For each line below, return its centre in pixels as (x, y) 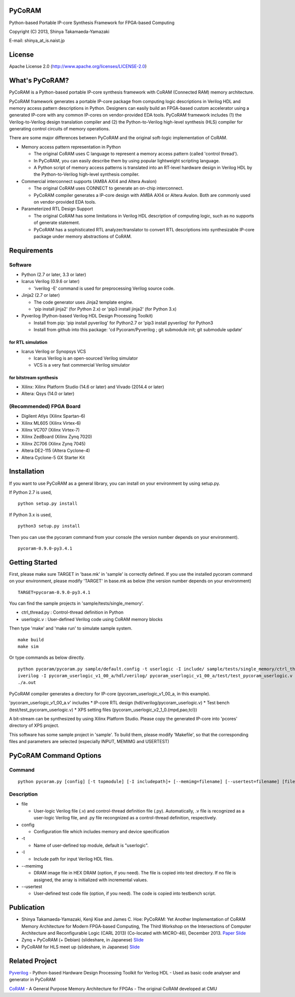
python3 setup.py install (49, 526)
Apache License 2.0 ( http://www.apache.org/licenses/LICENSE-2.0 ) (78, 66)
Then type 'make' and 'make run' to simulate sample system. (71, 628)
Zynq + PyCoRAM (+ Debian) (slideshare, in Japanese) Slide (83, 940)
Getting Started (33, 562)
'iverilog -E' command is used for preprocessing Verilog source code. (104, 288)
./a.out (27, 683)
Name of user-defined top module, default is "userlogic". (91, 845)
